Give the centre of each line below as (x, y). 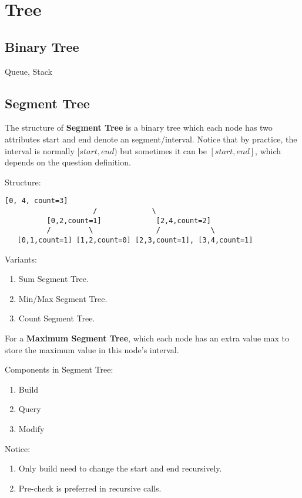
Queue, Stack (28, 71)
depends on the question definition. (68, 162)
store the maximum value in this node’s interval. (92, 349)
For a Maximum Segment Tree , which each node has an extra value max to (147, 338)
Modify (31, 428)
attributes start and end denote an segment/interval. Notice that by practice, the (151, 139)
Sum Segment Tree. (53, 279)
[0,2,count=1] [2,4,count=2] (129, 220)
